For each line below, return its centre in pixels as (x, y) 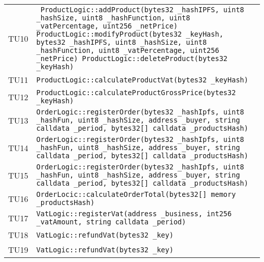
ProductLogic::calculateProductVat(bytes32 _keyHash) (142, 80)
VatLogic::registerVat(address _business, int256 (134, 214)
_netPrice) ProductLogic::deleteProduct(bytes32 (132, 59)
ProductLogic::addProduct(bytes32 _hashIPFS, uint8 (142, 10)
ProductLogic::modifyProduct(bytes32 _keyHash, (130, 34)
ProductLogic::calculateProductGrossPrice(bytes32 (136, 93)
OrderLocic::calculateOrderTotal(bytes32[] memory (136, 194)
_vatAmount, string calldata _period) (111, 222)
